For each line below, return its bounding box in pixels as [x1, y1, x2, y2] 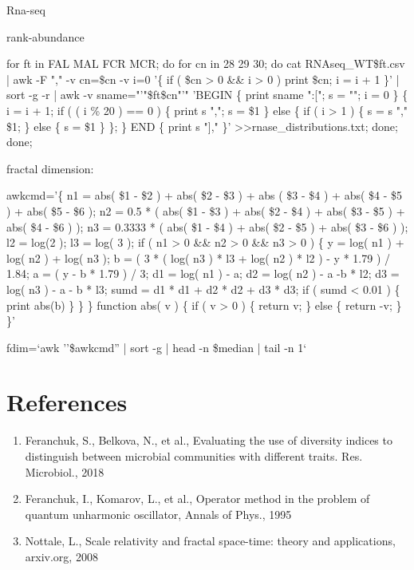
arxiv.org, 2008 [25, 548, 98, 564]
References [6, 386, 128, 418]
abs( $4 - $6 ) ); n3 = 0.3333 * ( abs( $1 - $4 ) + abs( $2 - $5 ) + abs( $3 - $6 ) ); [6, 218, 408, 235]
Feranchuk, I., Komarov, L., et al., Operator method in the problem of [25, 490, 370, 507]
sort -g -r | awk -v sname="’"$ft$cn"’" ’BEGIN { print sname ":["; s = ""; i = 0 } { [6, 86, 408, 103]
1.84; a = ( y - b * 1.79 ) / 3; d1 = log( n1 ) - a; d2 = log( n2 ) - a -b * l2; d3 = [6, 265, 400, 282]
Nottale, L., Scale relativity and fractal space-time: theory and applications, [25, 532, 396, 549]
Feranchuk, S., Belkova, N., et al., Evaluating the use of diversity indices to [25, 432, 392, 449]
